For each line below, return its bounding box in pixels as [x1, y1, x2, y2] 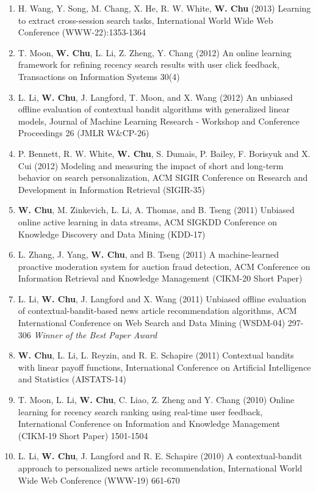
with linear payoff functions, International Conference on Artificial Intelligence [18, 360, 311, 373]
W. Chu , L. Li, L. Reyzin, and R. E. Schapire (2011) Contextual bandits [18, 349, 294, 362]
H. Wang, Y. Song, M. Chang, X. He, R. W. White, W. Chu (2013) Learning [18, 2, 311, 14]
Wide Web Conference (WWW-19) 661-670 [18, 473, 180, 486]
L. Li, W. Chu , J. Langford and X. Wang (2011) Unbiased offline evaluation [18, 292, 307, 305]
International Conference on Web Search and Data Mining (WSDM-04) [18, 316, 285, 329]
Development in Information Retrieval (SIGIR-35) [18, 183, 205, 195]
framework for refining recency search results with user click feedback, [18, 58, 279, 71]
